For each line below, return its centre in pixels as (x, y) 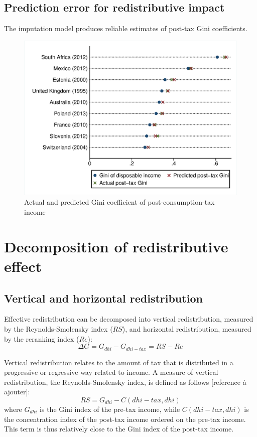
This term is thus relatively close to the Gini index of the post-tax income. (119, 429)
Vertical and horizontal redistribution (103, 298)
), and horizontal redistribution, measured (187, 329)
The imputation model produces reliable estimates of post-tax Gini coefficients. (126, 28)
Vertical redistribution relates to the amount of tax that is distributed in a (119, 362)
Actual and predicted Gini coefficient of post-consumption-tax (119, 202)
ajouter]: (17, 392)
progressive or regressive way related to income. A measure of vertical (111, 372)
